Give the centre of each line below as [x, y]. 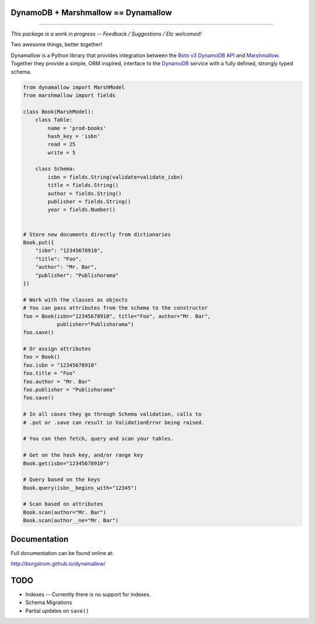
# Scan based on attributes [63, 504]
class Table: [54, 120]
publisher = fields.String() [89, 202]
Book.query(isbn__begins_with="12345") [80, 488]
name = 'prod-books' [77, 128]
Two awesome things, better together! [57, 44]
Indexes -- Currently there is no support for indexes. [88, 594]
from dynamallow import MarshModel [74, 87]
